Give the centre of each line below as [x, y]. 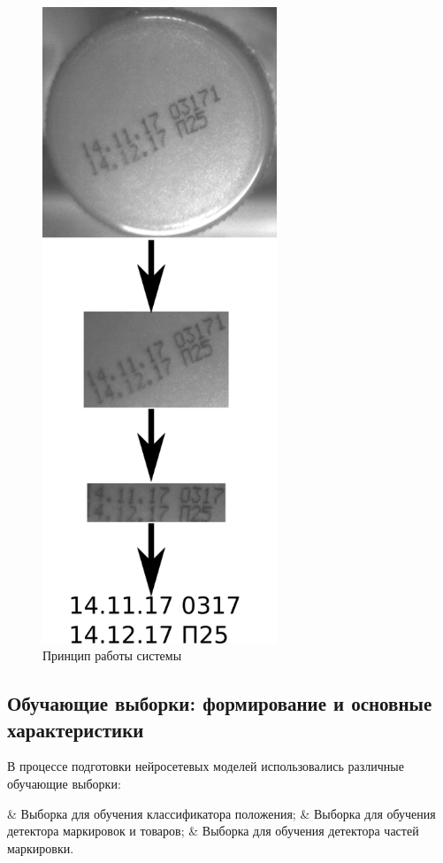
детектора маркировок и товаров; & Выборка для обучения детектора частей [213, 831]
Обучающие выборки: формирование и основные [220, 703]
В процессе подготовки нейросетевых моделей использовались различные [206, 766]
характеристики [76, 729]
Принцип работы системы [112, 655]
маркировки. [41, 848]
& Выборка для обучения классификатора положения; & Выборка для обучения [221, 813]
